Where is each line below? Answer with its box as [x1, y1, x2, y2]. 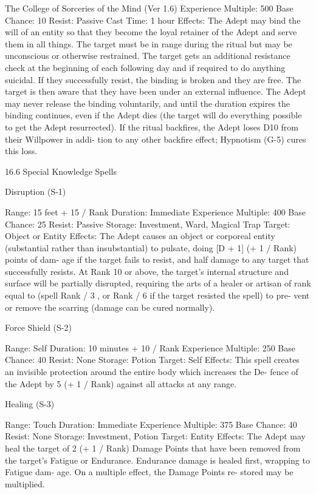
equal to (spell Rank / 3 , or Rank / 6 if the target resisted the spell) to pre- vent [5, 289, 310, 302]
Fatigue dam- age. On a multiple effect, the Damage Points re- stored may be [5, 465, 294, 478]
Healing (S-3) [5, 398, 55, 410]
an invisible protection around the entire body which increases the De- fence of [5, 365, 298, 378]
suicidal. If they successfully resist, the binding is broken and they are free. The [5, 73, 301, 86]
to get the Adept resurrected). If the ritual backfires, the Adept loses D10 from [5, 120, 298, 133]
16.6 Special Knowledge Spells [5, 164, 117, 177]
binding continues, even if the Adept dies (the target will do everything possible [5, 109, 302, 121]
